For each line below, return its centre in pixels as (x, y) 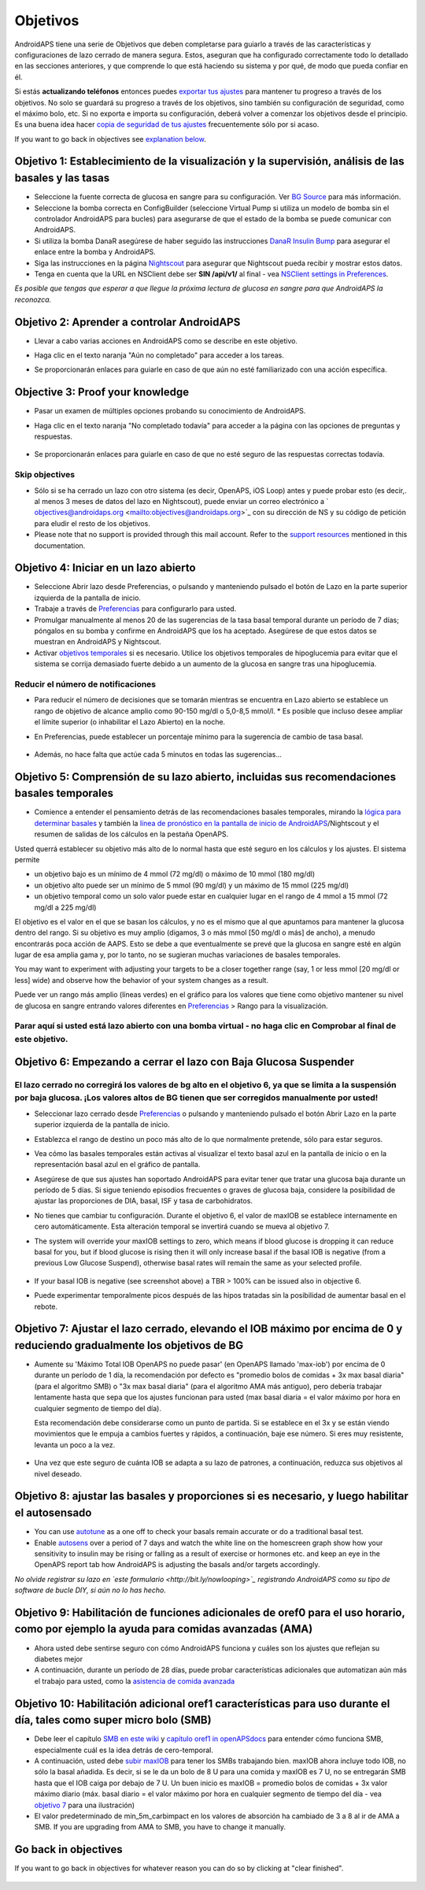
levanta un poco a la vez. (75, 1444)
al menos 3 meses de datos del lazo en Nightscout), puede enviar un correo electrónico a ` (181, 501)
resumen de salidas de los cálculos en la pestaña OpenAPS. (131, 834)
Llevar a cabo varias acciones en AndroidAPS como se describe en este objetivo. (166, 341)
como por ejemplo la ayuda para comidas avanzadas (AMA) (164, 1629)
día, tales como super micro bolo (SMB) (113, 1720)
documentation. (60, 545)
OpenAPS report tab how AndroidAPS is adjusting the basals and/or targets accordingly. (177, 1565)
